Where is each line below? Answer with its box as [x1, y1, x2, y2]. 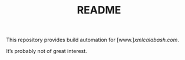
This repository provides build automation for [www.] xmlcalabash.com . [6, 36, 180, 44]
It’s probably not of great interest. [6, 48, 87, 55]
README [77, 3, 121, 17]
